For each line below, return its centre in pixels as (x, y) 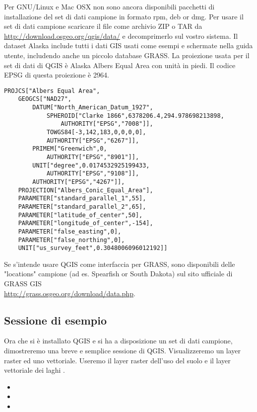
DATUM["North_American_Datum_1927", (93, 108)
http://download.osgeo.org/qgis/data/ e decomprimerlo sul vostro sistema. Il (121, 36)
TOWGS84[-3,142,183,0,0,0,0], (96, 132)
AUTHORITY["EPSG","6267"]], (93, 140)
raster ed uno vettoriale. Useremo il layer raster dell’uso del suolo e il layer (117, 360)
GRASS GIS (23, 284)
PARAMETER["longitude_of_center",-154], (86, 223)
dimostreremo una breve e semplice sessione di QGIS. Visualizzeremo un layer (123, 351)
